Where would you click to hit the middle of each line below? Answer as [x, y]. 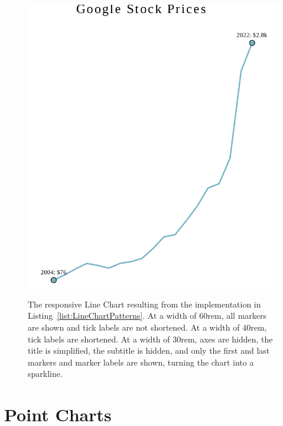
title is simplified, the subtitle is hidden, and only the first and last [149, 350]
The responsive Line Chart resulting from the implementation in [144, 304]
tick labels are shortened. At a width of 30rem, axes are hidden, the [150, 339]
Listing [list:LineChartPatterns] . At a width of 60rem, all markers [147, 316]
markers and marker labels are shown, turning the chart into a [141, 362]
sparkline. [45, 374]
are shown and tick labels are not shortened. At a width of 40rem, [147, 327]
